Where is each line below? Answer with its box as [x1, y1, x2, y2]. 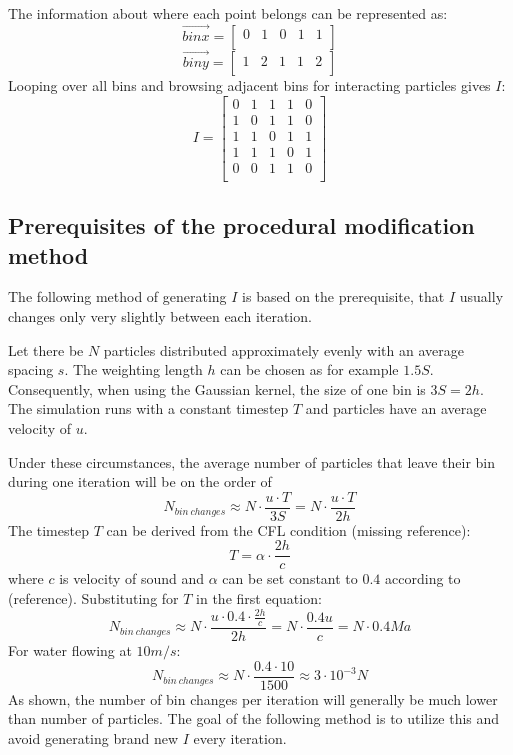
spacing [8, 359, 54, 380]
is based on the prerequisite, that [242, 286, 445, 307]
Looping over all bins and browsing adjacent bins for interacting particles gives [8, 75, 491, 96]
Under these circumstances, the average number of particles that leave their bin [8, 451, 496, 472]
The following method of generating [8, 286, 227, 307]
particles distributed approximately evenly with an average [103, 339, 464, 360]
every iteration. [193, 727, 287, 748]
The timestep [8, 519, 89, 540]
